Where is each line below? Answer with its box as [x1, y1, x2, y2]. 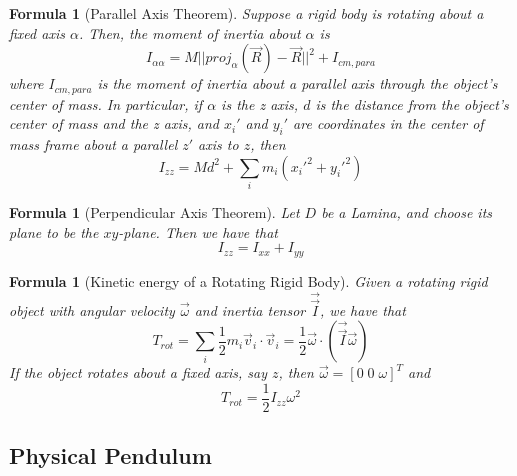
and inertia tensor [194, 299, 306, 320]
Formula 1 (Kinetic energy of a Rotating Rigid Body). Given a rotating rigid [9, 270, 488, 291]
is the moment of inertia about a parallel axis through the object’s [97, 73, 498, 94]
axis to [198, 134, 239, 155]
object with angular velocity [9, 299, 175, 320]
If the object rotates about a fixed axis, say [9, 362, 267, 383]
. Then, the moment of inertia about [78, 22, 301, 43]
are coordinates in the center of [293, 113, 484, 134]
